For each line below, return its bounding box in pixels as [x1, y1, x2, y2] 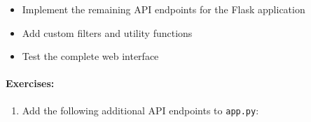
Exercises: [6, 76, 55, 91]
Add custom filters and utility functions [22, 25, 193, 40]
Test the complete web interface [22, 49, 159, 63]
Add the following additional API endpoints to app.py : [22, 102, 259, 117]
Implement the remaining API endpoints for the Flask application [22, 2, 305, 16]
